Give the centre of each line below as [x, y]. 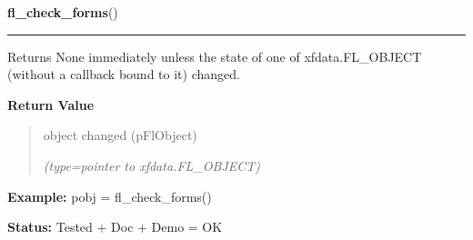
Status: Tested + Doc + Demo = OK [115, 227]
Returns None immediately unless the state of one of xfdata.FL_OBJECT [215, 56]
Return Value [51, 104]
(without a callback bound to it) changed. [124, 74]
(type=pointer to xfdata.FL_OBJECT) [151, 165]
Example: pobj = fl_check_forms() [110, 196]
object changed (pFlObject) [120, 135]
